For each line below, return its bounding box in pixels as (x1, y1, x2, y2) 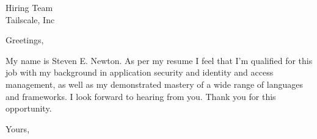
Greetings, (5, 34, 44, 46)
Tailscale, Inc (5, 13, 55, 26)
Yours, (5, 122, 30, 135)
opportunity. (5, 102, 52, 115)
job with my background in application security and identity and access (5, 66, 274, 79)
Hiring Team (5, 1, 53, 13)
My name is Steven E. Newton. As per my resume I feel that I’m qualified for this (5, 54, 313, 66)
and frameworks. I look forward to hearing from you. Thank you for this (5, 90, 276, 102)
